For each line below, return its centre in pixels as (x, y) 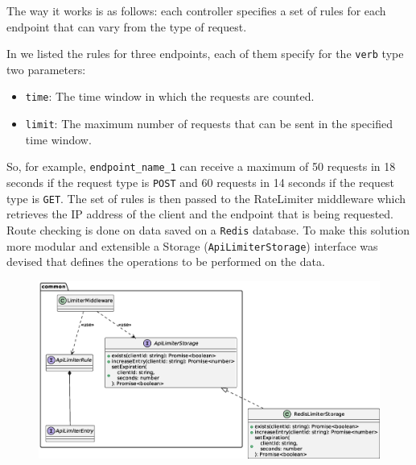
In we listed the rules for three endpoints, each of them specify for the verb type (205, 54)
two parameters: (46, 69)
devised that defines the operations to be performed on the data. (166, 262)
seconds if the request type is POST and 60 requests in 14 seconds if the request (201, 182)
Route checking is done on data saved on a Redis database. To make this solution (208, 229)
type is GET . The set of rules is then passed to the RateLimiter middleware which (206, 198)
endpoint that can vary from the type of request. (127, 26)
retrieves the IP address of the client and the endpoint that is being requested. (200, 214)
